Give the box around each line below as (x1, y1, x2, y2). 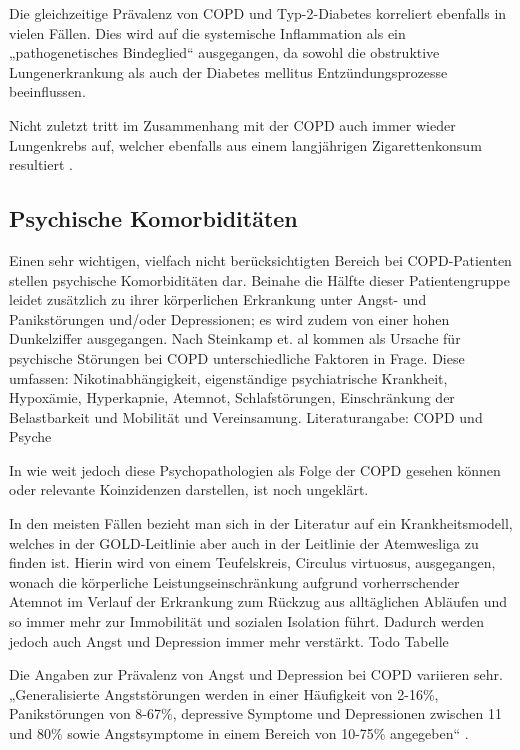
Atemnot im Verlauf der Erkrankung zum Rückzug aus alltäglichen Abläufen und (9, 591, 508, 612)
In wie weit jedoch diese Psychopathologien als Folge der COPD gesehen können (9, 459, 501, 480)
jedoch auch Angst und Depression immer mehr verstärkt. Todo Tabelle (9, 630, 449, 651)
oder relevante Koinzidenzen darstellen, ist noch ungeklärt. (9, 479, 369, 500)
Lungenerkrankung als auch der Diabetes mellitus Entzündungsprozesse (9, 61, 448, 82)
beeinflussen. (9, 81, 86, 102)
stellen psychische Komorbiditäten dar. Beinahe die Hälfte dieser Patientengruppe (9, 269, 510, 290)
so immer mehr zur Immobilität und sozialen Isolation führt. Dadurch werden (9, 611, 485, 632)
